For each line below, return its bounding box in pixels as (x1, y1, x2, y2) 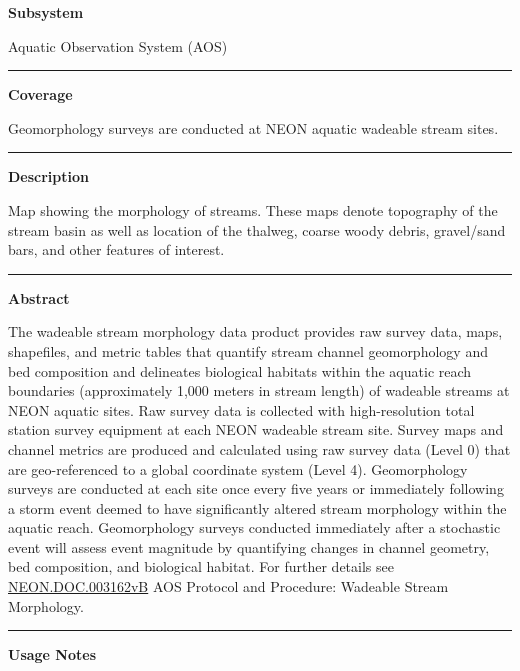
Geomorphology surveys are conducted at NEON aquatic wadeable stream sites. (8, 117, 499, 138)
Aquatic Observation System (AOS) (8, 35, 228, 56)
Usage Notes (8, 644, 97, 665)
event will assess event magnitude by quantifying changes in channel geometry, (8, 536, 490, 557)
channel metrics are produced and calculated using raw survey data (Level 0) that (8, 438, 511, 459)
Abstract (8, 287, 70, 308)
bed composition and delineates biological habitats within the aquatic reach (8, 360, 472, 381)
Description (8, 166, 90, 187)
